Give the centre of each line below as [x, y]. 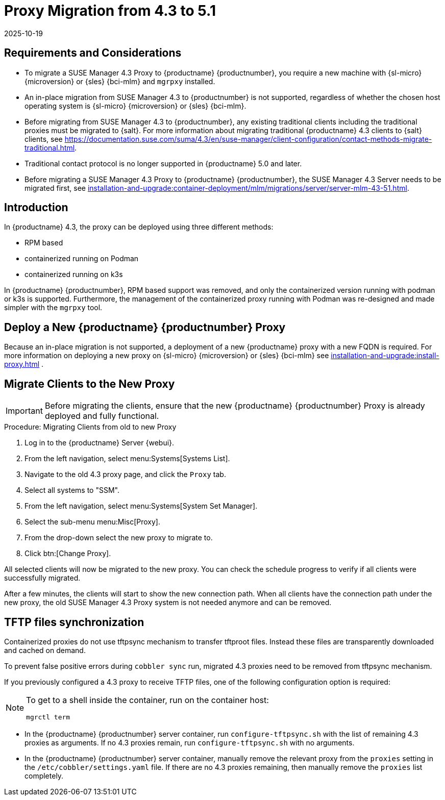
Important [24, 411]
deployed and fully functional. [102, 416]
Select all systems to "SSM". [72, 490]
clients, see [44, 139]
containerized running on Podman [82, 259]
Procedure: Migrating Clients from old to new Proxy [90, 427]
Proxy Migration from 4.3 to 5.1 [110, 11]
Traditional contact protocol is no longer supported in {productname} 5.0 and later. [163, 163]
